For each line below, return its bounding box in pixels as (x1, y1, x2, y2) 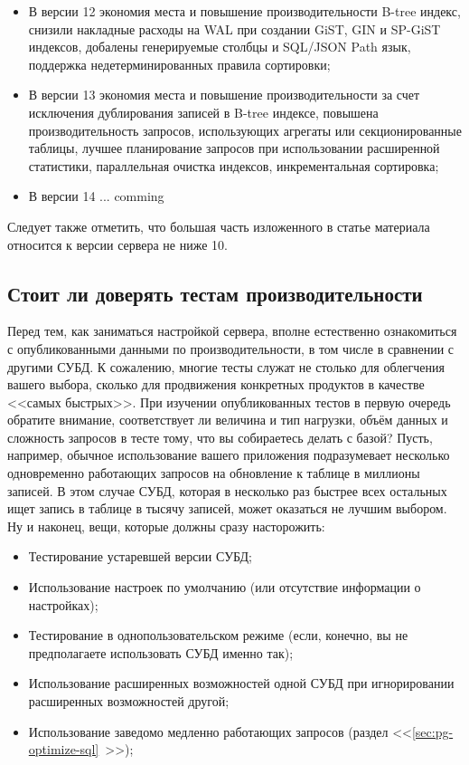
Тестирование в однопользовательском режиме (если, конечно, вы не (28, 626, 408, 645)
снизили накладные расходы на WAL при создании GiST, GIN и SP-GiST (28, 19, 441, 38)
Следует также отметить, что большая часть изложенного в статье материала (7, 216, 430, 235)
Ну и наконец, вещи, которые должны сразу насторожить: (7, 516, 325, 535)
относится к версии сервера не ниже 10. (7, 234, 228, 253)
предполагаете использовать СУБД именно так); (28, 643, 294, 662)
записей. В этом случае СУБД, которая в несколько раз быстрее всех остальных (7, 481, 447, 500)
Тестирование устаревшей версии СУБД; (28, 547, 253, 566)
